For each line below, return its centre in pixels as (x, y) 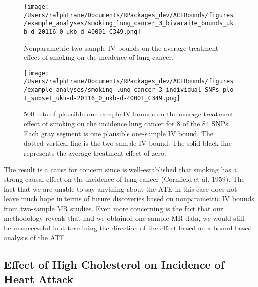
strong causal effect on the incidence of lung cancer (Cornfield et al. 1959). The (124, 179)
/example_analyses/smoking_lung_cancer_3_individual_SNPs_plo (129, 90)
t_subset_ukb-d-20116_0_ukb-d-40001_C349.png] (102, 98)
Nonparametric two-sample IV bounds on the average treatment (121, 47)
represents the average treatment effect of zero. (95, 152)
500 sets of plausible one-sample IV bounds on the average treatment (129, 114)
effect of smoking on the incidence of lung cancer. (99, 57)
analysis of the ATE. (35, 237)
